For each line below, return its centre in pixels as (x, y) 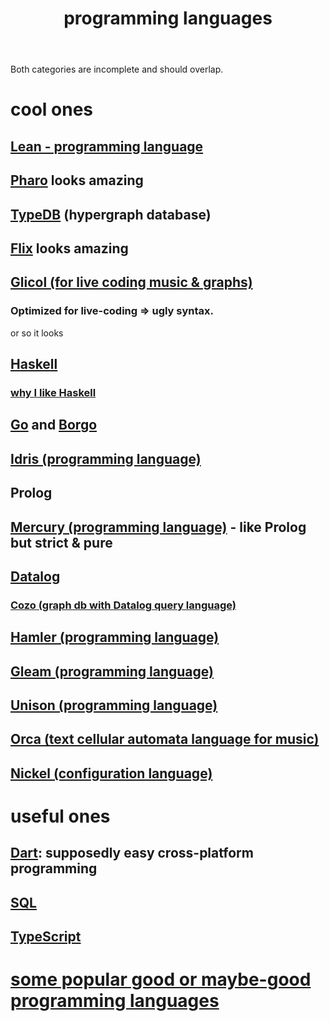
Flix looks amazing (69, 248)
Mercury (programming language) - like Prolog (158, 527)
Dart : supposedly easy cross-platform (132, 853)
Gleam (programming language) (112, 671)
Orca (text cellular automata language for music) (165, 739)
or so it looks (37, 333)
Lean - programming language (107, 146)
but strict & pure (61, 542)
